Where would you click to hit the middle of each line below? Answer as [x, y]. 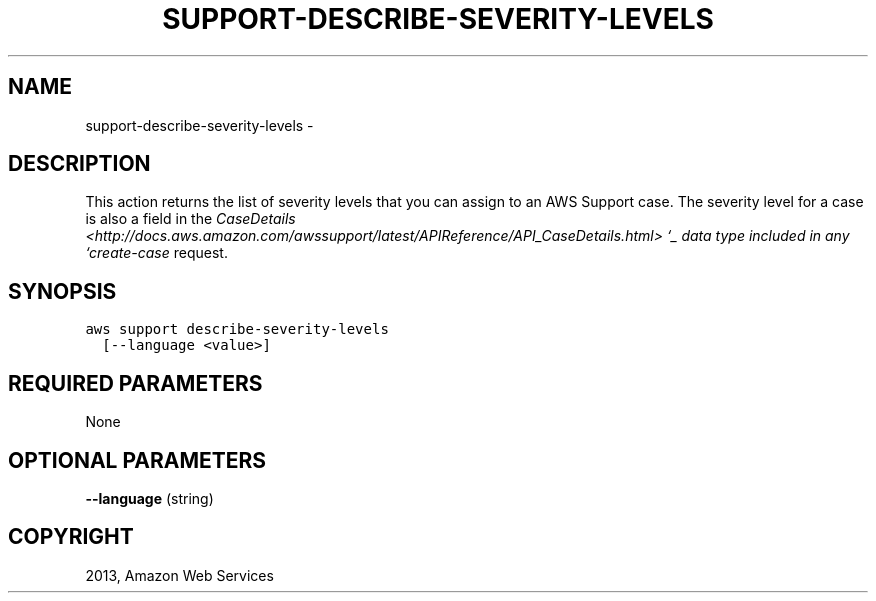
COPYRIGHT [71, 537]
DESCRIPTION [79, 164]
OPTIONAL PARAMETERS [137, 460]
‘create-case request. [156, 253]
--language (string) [149, 498]
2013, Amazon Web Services [179, 575]
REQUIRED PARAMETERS [135, 383]
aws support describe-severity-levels [237, 329]
